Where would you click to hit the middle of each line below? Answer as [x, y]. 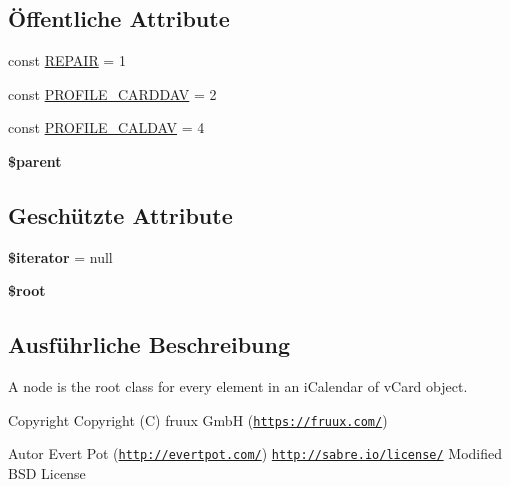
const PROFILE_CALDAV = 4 [106, 127]
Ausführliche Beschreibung [149, 344]
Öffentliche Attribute [119, 18]
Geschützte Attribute [120, 214]
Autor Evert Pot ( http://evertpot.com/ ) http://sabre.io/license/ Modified [255, 453]
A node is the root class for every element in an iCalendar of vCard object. [238, 386]
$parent [35, 160]
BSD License [47, 473]
